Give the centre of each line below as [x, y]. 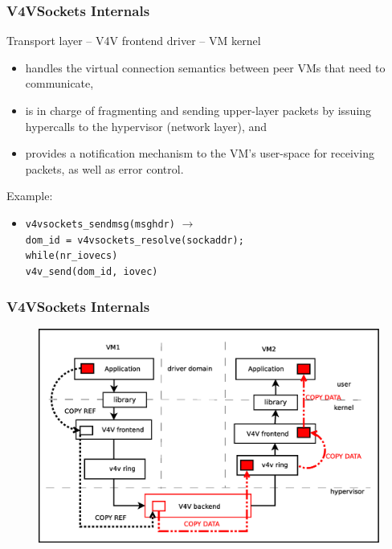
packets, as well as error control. [104, 168]
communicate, [59, 83]
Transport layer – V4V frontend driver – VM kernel [134, 41]
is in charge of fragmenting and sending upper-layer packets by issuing [198, 110]
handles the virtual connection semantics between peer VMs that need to [205, 67]
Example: [30, 196]
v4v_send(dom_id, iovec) [92, 271]
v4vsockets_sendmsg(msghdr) [100, 224]
